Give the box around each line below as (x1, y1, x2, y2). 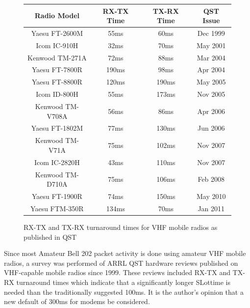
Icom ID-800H (36, 89, 78, 99)
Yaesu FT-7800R (32, 64, 82, 75)
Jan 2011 (198, 203, 225, 213)
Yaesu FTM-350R (30, 203, 84, 213)
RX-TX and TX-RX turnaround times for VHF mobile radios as (24, 222, 218, 232)
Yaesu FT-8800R (32, 77, 82, 87)
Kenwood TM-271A (27, 52, 87, 62)
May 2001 (197, 40, 226, 50)
